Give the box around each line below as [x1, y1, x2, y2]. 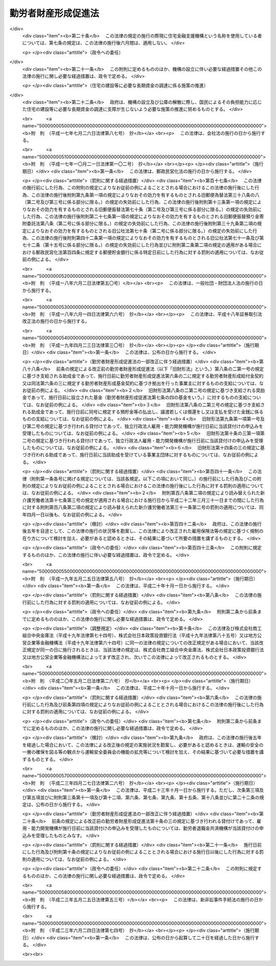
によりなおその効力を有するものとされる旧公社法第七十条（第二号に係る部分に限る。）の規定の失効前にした [26, 228, 253, 234]
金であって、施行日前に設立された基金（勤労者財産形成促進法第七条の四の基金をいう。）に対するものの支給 [22, 395, 248, 401]
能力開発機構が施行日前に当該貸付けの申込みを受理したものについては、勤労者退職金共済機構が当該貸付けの [31, 825, 260, 831]
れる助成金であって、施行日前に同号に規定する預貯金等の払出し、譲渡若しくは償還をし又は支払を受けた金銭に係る [22, 409, 264, 415]
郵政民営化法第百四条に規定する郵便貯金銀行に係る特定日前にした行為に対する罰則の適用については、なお [35, 249, 260, 255]
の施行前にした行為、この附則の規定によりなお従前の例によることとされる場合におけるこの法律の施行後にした [22, 184, 255, 191]
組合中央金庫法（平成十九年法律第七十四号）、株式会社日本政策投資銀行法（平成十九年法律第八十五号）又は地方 [22, 632, 258, 639]
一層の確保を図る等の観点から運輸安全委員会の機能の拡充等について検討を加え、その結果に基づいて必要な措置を [22, 749, 260, 755]
